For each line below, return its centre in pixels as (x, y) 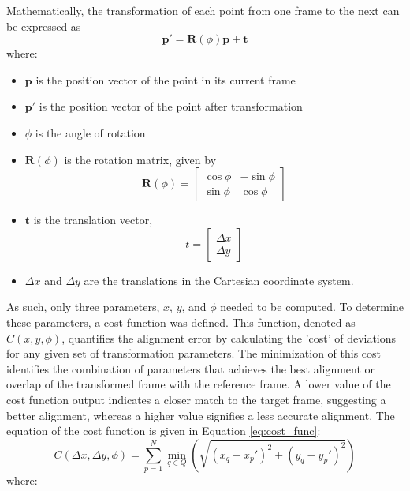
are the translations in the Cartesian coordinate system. (219, 280)
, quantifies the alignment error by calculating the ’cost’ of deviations (229, 337)
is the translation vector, (93, 220)
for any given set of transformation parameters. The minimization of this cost (194, 353)
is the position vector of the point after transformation (171, 106)
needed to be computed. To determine (312, 307)
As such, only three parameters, (83, 307)
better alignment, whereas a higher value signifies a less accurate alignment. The (201, 415)
